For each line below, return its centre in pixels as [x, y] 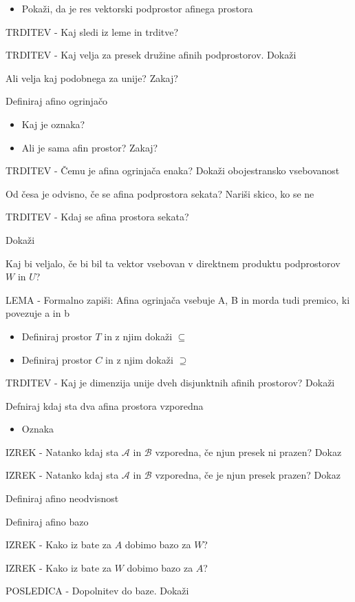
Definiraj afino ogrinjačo [57, 101]
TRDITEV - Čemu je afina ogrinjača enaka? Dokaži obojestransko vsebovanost [173, 170]
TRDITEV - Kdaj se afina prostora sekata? [97, 217]
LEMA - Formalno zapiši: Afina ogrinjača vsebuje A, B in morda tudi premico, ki [178, 299]
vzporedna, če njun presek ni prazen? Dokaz [248, 451]
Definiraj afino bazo [47, 521]
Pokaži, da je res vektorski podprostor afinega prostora [137, 8]
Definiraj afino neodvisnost [62, 498]
